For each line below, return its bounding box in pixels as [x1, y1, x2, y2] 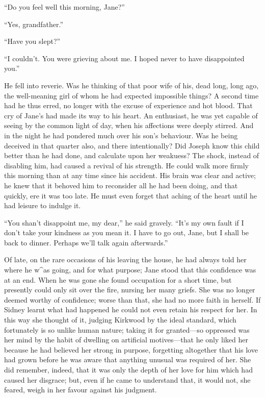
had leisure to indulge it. [4, 200, 81, 211]
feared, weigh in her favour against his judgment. [4, 384, 157, 395]
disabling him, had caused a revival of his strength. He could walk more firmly [4, 160, 249, 170]
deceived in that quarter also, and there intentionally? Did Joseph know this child [4, 140, 260, 151]
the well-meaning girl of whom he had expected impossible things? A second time [4, 90, 259, 101]
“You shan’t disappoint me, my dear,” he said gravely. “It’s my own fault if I [4, 217, 244, 228]
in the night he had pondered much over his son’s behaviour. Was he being [4, 130, 238, 140]
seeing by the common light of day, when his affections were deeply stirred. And [4, 120, 254, 131]
